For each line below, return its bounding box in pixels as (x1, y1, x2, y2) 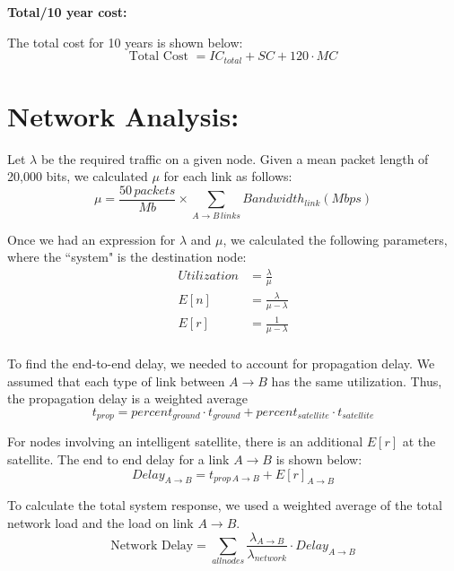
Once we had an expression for (7, 229, 176, 248)
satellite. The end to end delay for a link (7, 449, 230, 468)
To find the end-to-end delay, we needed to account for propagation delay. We (7, 354, 435, 373)
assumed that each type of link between (7, 371, 225, 390)
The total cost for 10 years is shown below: (7, 32, 243, 51)
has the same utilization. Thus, (271, 371, 442, 390)
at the (402, 432, 436, 451)
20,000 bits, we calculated (7, 167, 148, 186)
